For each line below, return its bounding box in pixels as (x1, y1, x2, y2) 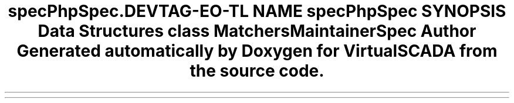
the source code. (190, 61, 324, 81)
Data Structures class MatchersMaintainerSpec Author (38, 21, 476, 41)
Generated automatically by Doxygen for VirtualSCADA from (16, 41, 498, 61)
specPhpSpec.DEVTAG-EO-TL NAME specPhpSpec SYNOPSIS (8, 1, 506, 21)
